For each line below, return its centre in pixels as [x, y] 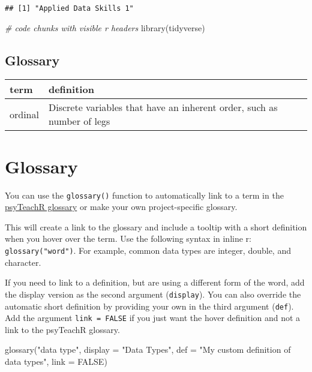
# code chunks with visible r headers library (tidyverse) [105, 27]
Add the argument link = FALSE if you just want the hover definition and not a [153, 318]
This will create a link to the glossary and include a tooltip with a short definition [156, 226]
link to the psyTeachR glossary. [62, 329]
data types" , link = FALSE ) [56, 361]
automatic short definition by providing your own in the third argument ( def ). [149, 306]
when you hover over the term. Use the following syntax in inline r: [128, 238]
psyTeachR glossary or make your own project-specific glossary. [121, 207]
